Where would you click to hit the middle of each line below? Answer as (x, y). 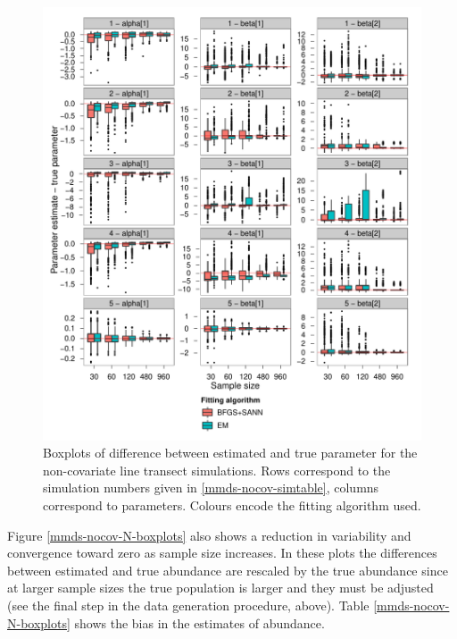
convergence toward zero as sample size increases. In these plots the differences (222, 553)
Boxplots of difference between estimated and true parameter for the (230, 453)
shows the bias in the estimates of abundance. (199, 622)
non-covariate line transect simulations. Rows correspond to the (217, 470)
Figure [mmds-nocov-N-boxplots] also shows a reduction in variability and (209, 535)
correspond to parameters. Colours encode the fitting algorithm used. (232, 504)
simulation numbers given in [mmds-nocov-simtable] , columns (211, 488)
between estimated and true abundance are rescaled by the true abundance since (228, 570)
